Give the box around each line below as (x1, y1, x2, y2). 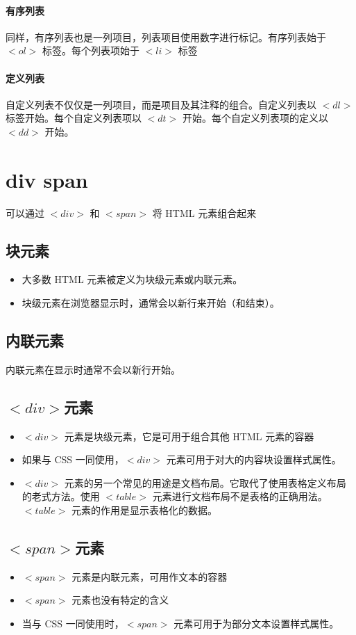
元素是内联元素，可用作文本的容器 (71, 569, 228, 584)
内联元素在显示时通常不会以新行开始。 (6, 362, 180, 376)
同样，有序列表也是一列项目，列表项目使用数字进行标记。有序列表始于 (6, 29, 326, 44)
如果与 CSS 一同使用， (22, 452, 124, 467)
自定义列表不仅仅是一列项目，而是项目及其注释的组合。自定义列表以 (6, 97, 316, 111)
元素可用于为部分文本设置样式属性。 (173, 616, 339, 631)
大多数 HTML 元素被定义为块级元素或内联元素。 (22, 272, 243, 287)
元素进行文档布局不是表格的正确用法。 (152, 489, 328, 504)
